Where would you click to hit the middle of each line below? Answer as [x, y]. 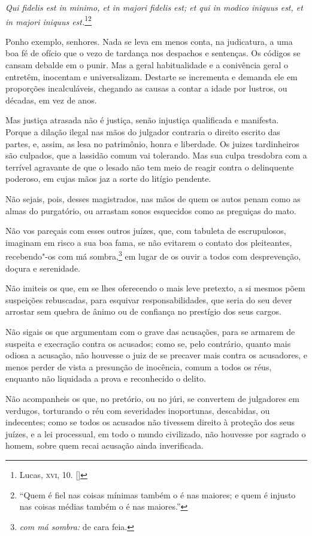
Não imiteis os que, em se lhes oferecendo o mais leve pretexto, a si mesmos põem [155, 288]
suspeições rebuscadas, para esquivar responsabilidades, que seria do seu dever [149, 299]
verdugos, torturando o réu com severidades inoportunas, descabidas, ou [138, 410]
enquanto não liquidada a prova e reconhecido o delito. [106, 378]
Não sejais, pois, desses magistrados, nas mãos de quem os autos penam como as [153, 198]
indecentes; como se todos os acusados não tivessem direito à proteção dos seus [150, 422]
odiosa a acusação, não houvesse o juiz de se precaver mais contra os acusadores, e [156, 355]
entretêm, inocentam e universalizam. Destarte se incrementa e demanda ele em [152, 76]
